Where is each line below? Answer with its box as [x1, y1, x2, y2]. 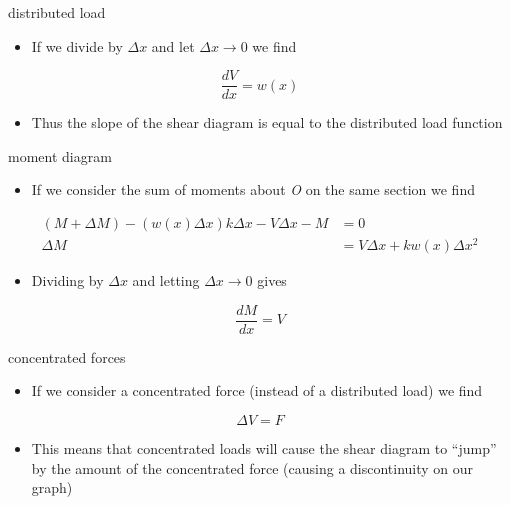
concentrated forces [8, 346, 126, 367]
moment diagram [8, 145, 112, 166]
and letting [132, 270, 200, 291]
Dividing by [31, 270, 104, 291]
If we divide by [31, 35, 123, 56]
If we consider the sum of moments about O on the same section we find [31, 179, 475, 200]
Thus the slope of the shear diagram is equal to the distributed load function [31, 112, 503, 133]
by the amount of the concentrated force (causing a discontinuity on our [31, 457, 474, 478]
